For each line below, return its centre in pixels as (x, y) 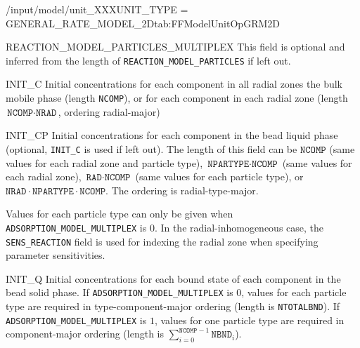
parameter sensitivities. (56, 255)
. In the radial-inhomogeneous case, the (239, 227)
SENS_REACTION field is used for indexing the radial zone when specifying (162, 241)
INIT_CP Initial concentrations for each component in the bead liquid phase (172, 135)
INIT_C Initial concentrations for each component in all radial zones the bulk (174, 84)
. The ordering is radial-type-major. (182, 190)
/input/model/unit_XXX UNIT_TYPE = (97, 9)
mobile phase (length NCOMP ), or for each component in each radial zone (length (177, 98)
